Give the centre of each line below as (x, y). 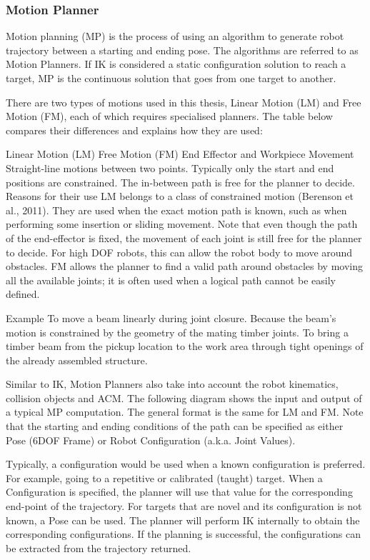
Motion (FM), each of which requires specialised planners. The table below (169, 116)
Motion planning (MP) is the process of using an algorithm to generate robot (175, 36)
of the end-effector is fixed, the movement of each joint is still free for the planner (184, 237)
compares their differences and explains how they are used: (134, 130)
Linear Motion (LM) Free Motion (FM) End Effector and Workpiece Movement (180, 154)
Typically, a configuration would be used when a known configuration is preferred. (186, 464)
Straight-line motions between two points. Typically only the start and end (170, 167)
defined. (23, 294)
